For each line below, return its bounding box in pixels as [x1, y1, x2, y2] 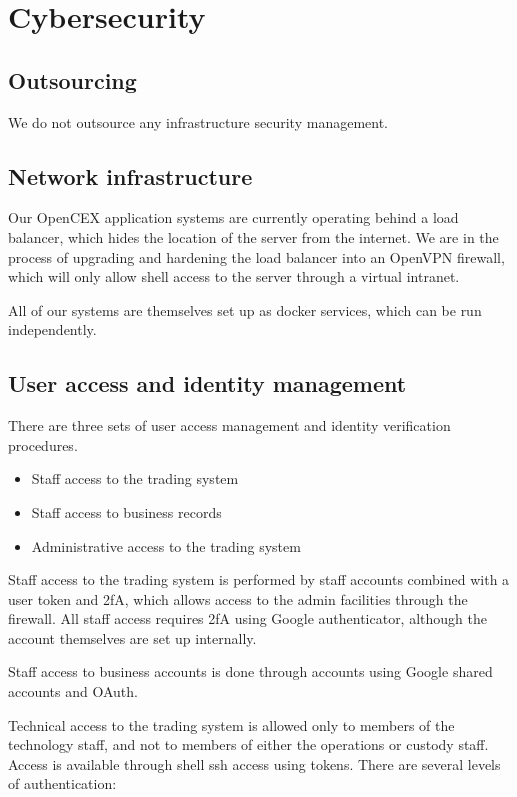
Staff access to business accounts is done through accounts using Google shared [8, 661, 493, 682]
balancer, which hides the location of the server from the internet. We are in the [8, 226, 499, 247]
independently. [8, 319, 97, 340]
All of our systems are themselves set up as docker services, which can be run [8, 299, 482, 320]
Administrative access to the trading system [31, 535, 301, 556]
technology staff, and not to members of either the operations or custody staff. [8, 734, 489, 755]
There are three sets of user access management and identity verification [8, 415, 451, 436]
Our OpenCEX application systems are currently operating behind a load [8, 207, 459, 228]
